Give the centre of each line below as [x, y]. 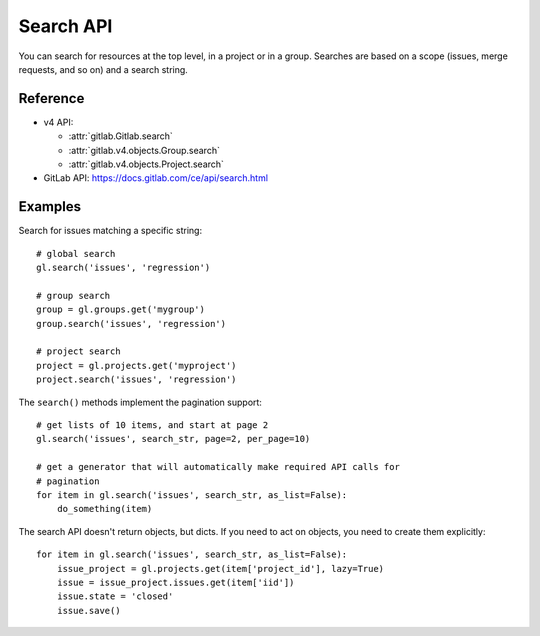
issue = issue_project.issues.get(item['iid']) [175, 582]
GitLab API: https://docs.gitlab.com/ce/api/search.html [156, 178]
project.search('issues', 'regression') [136, 379]
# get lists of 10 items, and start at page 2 [152, 425]
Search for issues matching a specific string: [110, 231]
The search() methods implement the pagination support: [140, 402]
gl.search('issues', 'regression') [123, 268]
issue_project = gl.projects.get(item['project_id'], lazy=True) [220, 568]
